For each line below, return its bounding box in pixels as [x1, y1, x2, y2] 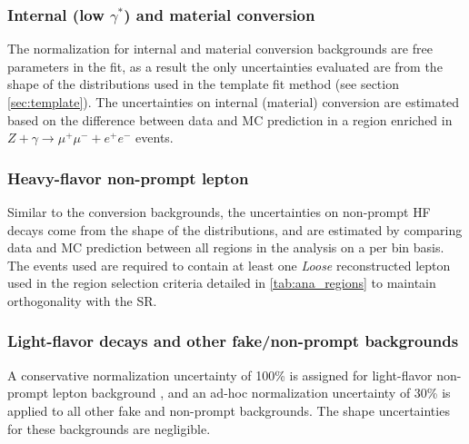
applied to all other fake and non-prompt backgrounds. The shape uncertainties [7, 400, 450, 419]
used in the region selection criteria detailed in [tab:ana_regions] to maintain [7, 273, 436, 292]
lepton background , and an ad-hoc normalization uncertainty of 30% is [52, 383, 451, 402]
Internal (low [7, 3, 105, 25]
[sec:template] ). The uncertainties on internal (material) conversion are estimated [7, 93, 460, 111]
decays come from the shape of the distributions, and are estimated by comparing [7, 220, 463, 239]
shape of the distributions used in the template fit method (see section [7, 74, 399, 94]
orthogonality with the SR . [7, 291, 157, 310]
